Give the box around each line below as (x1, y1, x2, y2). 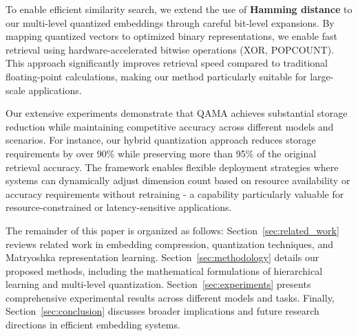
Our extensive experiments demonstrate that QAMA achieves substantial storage (6, 106, 348, 120)
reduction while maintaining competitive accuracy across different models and (6, 119, 334, 133)
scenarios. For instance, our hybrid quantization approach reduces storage (6, 133, 316, 147)
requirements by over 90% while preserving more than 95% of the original (6, 146, 317, 160)
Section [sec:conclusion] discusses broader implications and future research (6, 304, 319, 318)
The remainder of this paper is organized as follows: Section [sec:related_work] (6, 223, 339, 237)
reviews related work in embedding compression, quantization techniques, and (6, 236, 334, 251)
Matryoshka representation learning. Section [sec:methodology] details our (6, 250, 319, 265)
